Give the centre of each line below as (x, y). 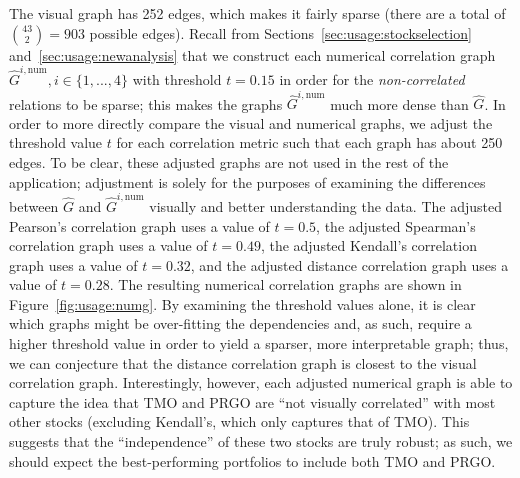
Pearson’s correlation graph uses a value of (139, 225)
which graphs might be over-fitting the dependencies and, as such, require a (240, 323)
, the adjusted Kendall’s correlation (368, 245)
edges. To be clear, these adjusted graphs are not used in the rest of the (229, 162)
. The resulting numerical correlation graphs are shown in (285, 284)
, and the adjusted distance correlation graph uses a (349, 264)
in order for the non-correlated (372, 78)
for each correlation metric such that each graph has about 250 (309, 142)
